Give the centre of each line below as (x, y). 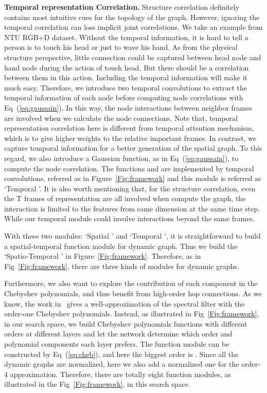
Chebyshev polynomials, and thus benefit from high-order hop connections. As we (133, 293)
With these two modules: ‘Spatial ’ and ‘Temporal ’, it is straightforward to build (132, 236)
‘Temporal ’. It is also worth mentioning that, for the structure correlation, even (130, 188)
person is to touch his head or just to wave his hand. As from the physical (121, 47)
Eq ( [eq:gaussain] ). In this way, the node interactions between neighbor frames (128, 107)
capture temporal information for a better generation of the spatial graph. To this (133, 148)
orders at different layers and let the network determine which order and (118, 334)
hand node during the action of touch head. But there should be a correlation (127, 67)
